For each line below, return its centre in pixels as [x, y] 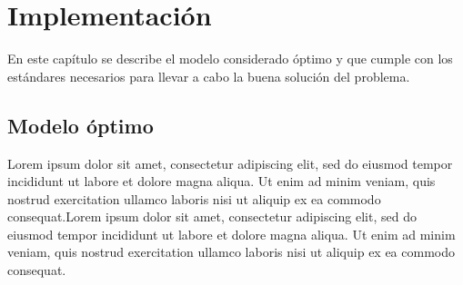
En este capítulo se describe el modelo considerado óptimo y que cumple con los [230, 59]
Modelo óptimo [81, 125]
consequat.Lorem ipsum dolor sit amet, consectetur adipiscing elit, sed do [212, 216]
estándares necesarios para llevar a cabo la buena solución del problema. [209, 76]
